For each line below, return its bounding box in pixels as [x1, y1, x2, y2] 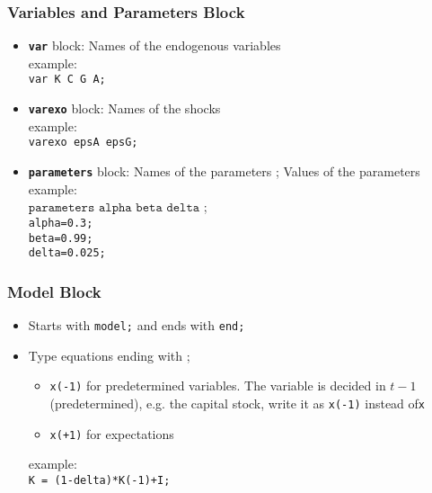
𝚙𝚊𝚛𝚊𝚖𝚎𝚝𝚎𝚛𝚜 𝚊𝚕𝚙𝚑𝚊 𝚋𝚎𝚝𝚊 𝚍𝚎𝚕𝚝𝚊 [28, 202, 200, 215]
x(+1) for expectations [49, 424, 174, 443]
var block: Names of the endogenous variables [28, 36, 281, 55]
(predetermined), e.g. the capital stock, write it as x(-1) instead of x [49, 393, 426, 412]
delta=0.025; [28, 246, 106, 260]
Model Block [7, 280, 101, 302]
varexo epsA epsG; [28, 136, 138, 149]
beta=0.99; [28, 231, 93, 245]
